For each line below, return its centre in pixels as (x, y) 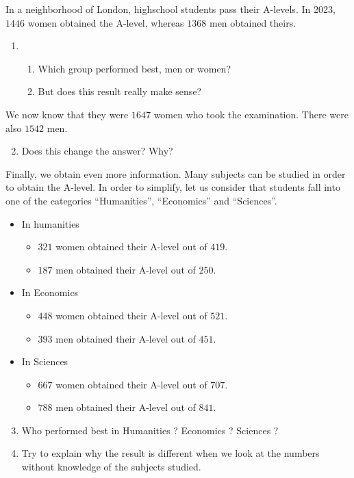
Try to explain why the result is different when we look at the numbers (170, 453)
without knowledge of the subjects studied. (111, 467)
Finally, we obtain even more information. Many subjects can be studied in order (176, 173)
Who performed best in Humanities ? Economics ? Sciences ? (150, 430)
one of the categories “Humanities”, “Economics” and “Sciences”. (141, 200)
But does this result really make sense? (120, 91)
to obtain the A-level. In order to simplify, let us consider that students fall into (173, 187)
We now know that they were (67, 114)
